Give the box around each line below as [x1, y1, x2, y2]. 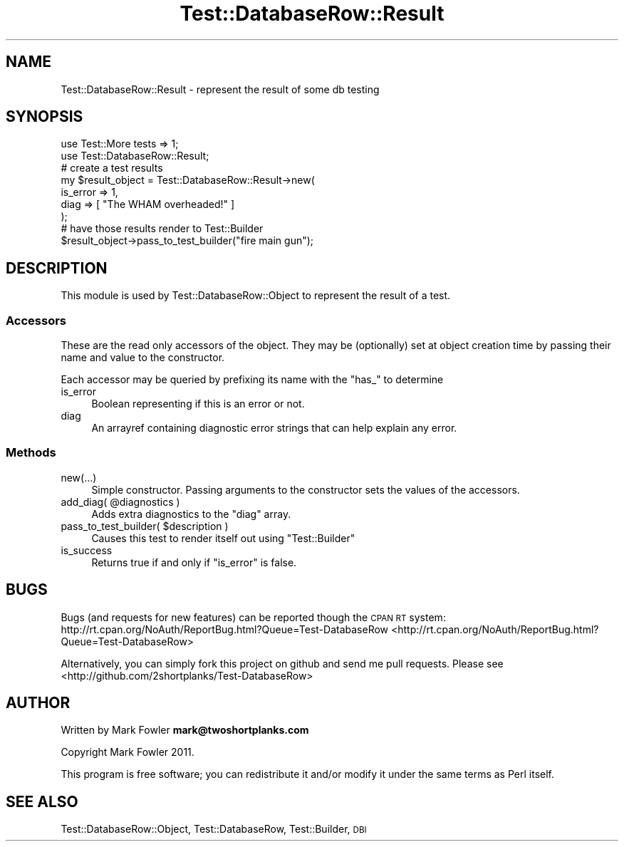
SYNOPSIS [6, 108, 83, 126]
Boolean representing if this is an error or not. [91, 397, 305, 410]
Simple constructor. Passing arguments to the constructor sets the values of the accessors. [91, 483, 520, 496]
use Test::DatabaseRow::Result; [61, 150, 209, 162]
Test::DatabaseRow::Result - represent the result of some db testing [61, 83, 380, 95]
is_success [61, 544, 113, 556]
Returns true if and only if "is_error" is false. [91, 556, 297, 568]
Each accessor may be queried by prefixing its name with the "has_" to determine [61, 373, 444, 386]
